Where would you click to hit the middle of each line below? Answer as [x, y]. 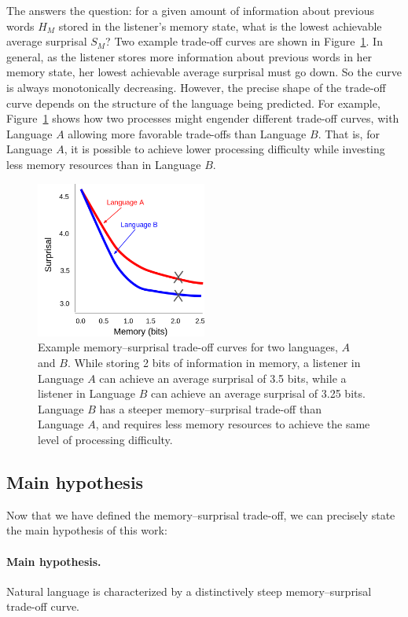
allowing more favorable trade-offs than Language [187, 133]
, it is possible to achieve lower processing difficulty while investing [224, 149]
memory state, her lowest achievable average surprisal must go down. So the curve [204, 72]
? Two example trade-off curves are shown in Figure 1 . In [244, 41]
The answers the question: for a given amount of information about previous [190, 10]
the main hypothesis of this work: [87, 530]
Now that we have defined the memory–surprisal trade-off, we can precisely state [201, 514]
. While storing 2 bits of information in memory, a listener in [214, 363]
